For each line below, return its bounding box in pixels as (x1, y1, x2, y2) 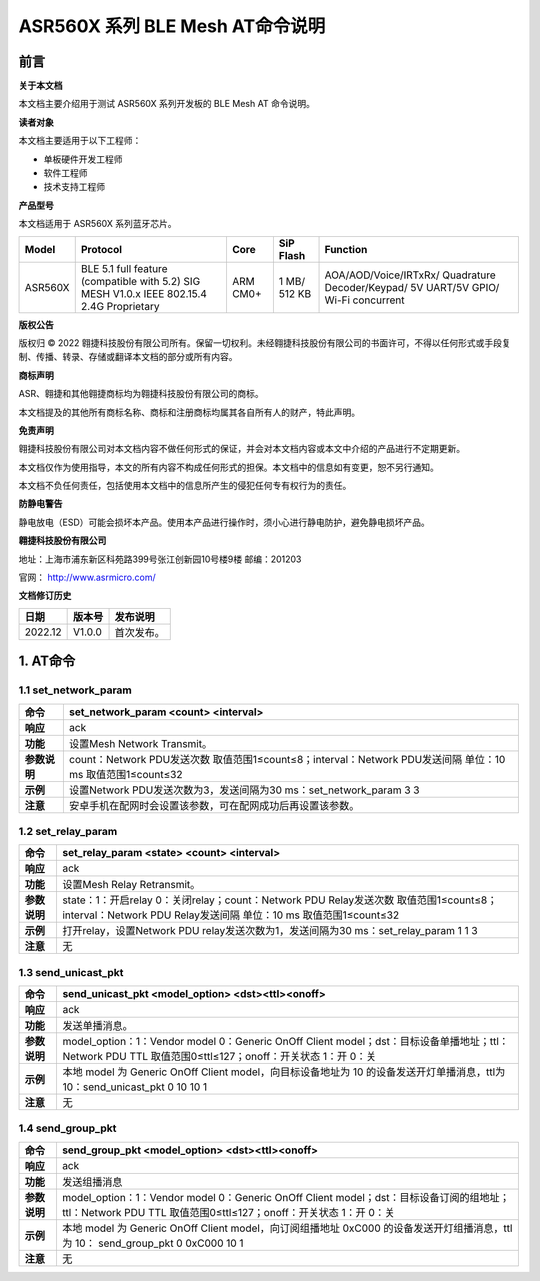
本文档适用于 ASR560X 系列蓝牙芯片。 (18, 218, 177, 230)
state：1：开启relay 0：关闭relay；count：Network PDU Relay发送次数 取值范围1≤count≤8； (61, 893, 498, 907)
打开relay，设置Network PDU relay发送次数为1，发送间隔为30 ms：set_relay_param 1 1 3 (61, 924, 479, 938)
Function (324, 242, 368, 256)
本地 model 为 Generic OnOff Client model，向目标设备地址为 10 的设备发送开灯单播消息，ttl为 (62, 1065, 506, 1079)
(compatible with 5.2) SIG (80, 274, 201, 288)
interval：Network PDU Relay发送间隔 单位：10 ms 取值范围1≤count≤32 (61, 908, 400, 922)
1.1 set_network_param (18, 683, 132, 697)
